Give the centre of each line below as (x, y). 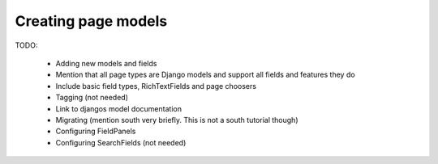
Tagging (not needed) (92, 98)
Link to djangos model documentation (119, 108)
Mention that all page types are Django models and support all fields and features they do (206, 75)
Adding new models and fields (106, 63)
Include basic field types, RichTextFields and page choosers (156, 86)
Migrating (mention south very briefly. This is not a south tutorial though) (177, 120)
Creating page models (91, 21)
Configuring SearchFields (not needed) (121, 142)
